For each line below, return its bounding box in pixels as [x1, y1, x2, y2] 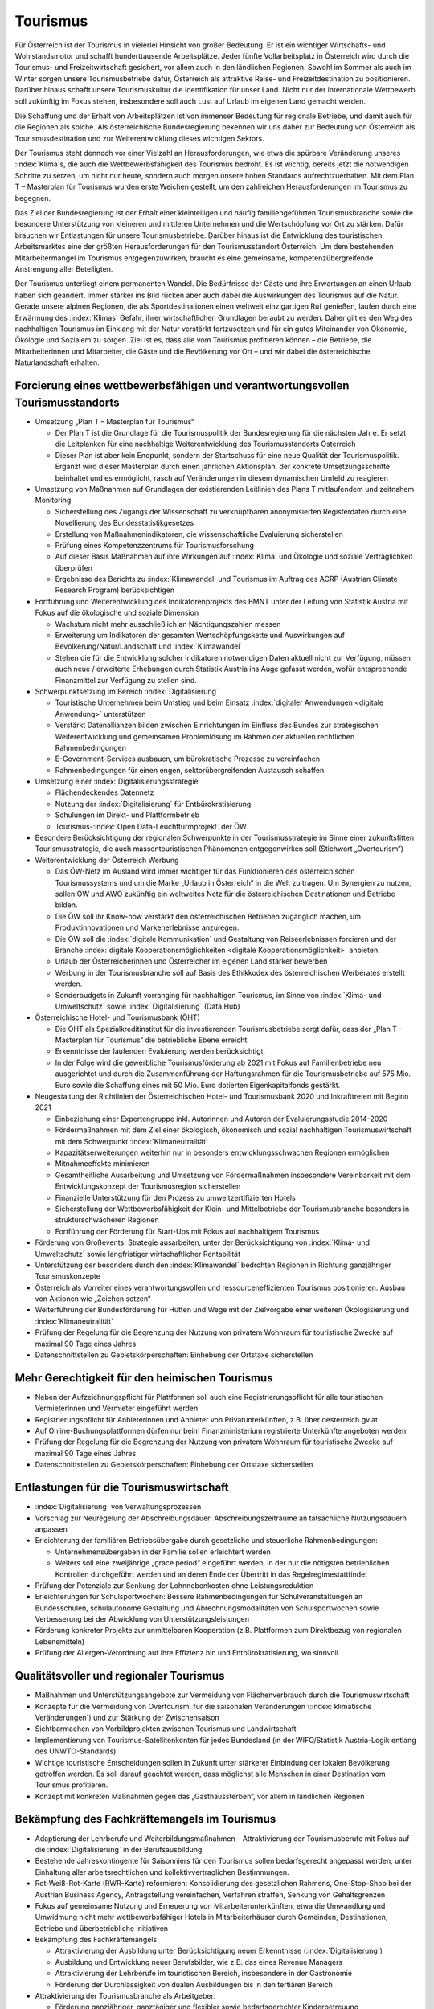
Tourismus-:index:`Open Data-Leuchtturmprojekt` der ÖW [55, 821, 247, 831]
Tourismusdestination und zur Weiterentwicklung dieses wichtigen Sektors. [14, 133, 264, 143]
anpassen [35, 1524, 68, 1534]
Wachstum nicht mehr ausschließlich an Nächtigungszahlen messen [55, 619, 281, 628]
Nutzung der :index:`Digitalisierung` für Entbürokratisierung [55, 799, 252, 808]
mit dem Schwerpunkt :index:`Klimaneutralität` [55, 1136, 208, 1146]
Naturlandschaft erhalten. [14, 358, 100, 367]
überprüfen [55, 563, 92, 572]
